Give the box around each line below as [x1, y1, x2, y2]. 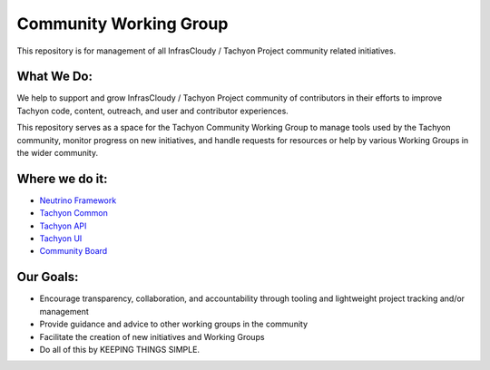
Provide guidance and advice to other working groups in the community [39, 318, 309, 330]
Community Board [39, 246, 108, 257]
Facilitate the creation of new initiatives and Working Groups [39, 331, 265, 342]
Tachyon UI [39, 233, 83, 244]
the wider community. [16, 148, 99, 159]
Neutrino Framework [39, 195, 117, 206]
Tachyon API [39, 220, 87, 231]
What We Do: [16, 69, 93, 84]
